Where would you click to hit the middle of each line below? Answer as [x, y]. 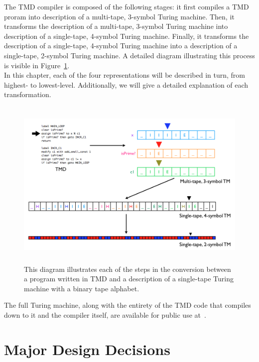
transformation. [28, 94]
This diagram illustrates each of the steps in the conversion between [128, 269]
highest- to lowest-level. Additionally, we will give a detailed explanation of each [126, 84]
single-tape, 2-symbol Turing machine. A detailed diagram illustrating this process [129, 55]
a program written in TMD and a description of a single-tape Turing [129, 279]
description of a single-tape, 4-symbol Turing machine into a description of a [121, 46]
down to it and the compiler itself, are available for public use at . [105, 314]
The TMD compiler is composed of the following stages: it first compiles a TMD [127, 6]
